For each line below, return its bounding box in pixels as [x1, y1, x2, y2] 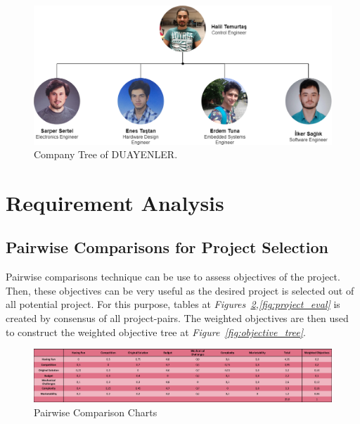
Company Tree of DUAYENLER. [34, 147, 178, 162]
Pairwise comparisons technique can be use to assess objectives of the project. [6, 269, 340, 284]
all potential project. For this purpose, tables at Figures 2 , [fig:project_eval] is [6, 297, 340, 311]
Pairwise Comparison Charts [34, 405, 157, 420]
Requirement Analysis [6, 188, 224, 217]
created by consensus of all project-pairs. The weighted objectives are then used [6, 311, 349, 326]
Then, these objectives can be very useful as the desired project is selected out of [6, 283, 354, 297]
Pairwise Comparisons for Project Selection [6, 236, 328, 258]
